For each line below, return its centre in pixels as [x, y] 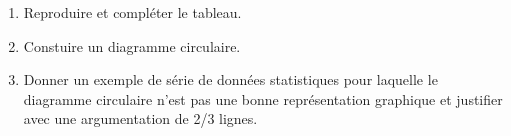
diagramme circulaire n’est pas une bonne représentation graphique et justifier [263, 98]
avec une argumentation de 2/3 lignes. [140, 118]
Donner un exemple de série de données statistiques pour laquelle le [230, 79]
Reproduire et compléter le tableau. [132, 12]
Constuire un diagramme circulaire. [132, 45]
